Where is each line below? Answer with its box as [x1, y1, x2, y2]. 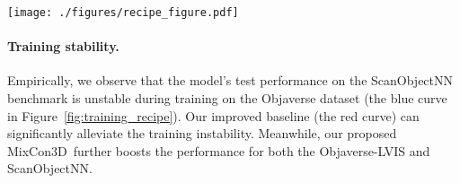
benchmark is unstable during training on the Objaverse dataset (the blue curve [7, 89, 447, 108]
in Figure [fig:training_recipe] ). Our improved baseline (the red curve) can [7, 106, 420, 125]
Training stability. [7, 37, 119, 56]
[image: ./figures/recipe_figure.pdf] [7, 6, 239, 19]
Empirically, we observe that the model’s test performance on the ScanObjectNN [7, 71, 454, 90]
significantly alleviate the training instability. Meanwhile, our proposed [7, 124, 397, 143]
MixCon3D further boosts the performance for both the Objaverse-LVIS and [7, 141, 430, 160]
